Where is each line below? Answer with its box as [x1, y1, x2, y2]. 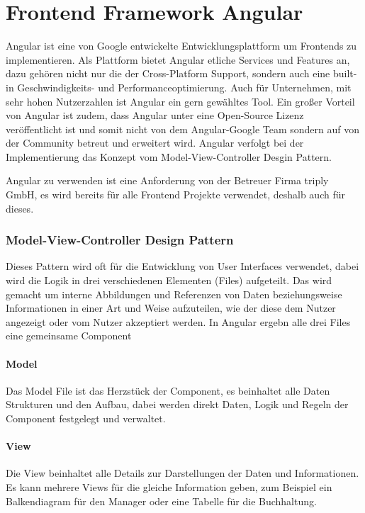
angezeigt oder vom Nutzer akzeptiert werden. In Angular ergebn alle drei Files [6, 314, 351, 329]
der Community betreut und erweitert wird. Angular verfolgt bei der [6, 135, 304, 150]
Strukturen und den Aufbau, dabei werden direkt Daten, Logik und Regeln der [6, 397, 349, 412]
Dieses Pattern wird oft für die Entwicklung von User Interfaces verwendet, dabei [6, 259, 359, 274]
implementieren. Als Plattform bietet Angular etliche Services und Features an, [6, 52, 350, 67]
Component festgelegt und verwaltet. [6, 411, 166, 426]
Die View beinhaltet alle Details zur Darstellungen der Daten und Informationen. [6, 466, 359, 480]
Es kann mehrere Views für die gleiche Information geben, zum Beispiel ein [6, 480, 332, 494]
